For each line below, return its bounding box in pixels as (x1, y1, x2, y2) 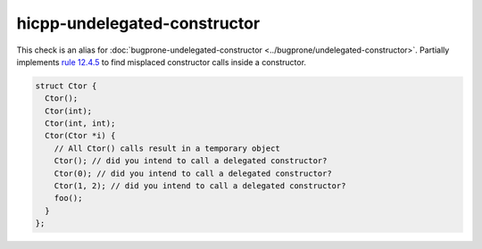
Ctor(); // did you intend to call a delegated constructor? (54, 156, 328, 166)
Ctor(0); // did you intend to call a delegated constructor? (54, 168, 332, 178)
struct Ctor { (35, 80, 97, 91)
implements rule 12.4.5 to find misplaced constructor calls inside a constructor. (16, 56, 307, 67)
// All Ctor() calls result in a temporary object (54, 143, 280, 154)
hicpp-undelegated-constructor (16, 13, 261, 33)
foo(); (54, 193, 83, 203)
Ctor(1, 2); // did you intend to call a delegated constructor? (54, 181, 346, 191)
